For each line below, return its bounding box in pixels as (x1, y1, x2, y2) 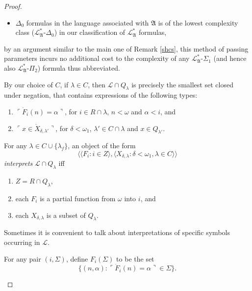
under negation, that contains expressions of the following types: (4, 90, 198, 100)
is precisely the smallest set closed (131, 79, 233, 89)
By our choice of (4, 79, 53, 89)
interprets (4, 158, 33, 168)
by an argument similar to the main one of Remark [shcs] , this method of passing (4, 43, 249, 53)
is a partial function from (40, 193, 116, 203)
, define (66, 253, 88, 264)
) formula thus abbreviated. (37, 62, 120, 73)
